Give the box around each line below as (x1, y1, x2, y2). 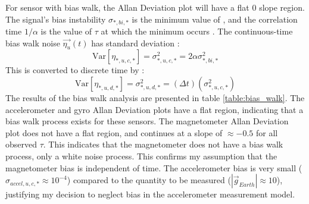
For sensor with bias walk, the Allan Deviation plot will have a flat (5, 1, 249, 13)
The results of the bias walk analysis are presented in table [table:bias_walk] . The (5, 92, 305, 104)
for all (255, 126, 278, 139)
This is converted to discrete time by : (5, 64, 145, 76)
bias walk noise (5, 36, 60, 49)
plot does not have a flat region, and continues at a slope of (5, 126, 223, 139)
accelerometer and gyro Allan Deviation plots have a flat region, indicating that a (5, 103, 304, 115)
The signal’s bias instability (5, 12, 106, 25)
